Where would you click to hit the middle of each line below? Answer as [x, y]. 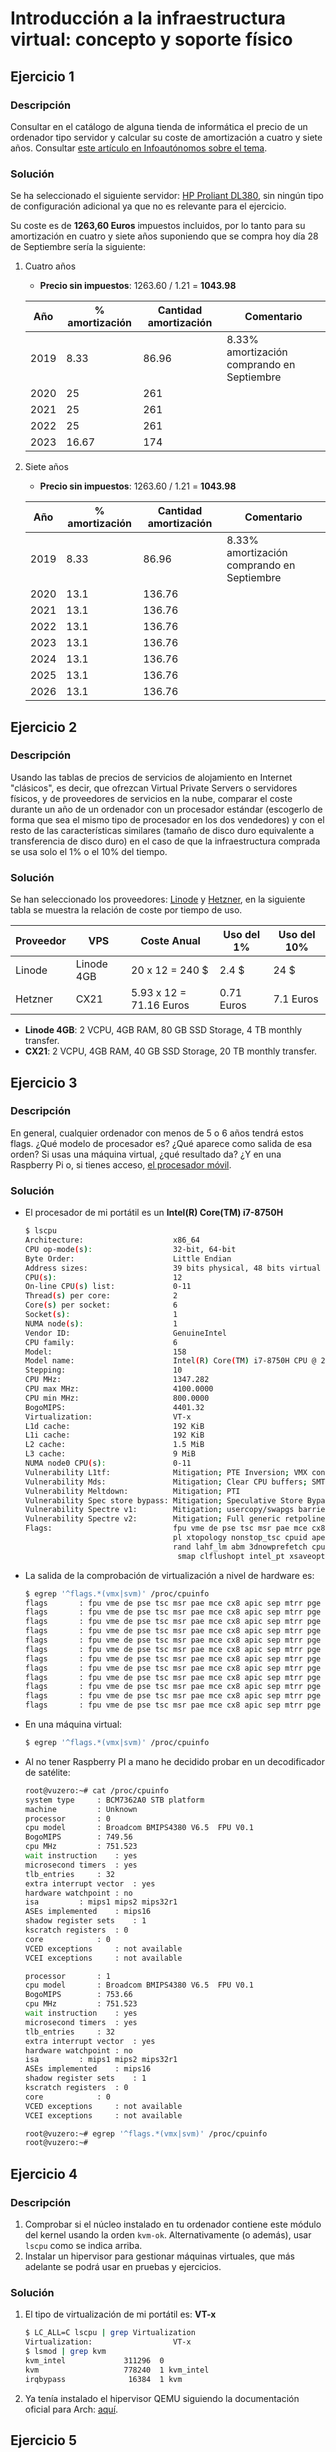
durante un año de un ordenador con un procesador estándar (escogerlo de [166, 809]
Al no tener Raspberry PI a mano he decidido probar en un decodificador [174, 1761]
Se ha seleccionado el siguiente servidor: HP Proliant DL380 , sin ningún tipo [167, 196]
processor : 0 [67, 1818]
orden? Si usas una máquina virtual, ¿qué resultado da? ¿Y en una [146, 1154]
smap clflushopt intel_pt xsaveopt [251, 1556]
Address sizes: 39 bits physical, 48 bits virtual [173, 1268]
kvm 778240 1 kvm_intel [117, 2370]
